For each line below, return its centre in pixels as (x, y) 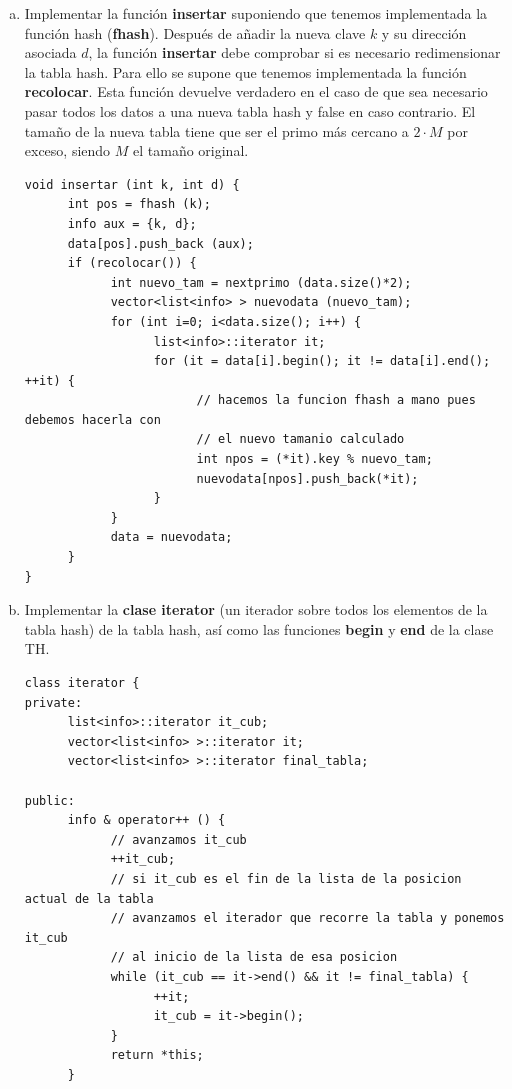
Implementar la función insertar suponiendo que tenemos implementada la (256, 13)
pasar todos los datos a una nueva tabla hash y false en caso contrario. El (250, 110)
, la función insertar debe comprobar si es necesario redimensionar (294, 52)
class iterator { (82, 683)
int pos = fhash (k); (139, 204)
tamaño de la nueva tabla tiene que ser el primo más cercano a (216, 130)
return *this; (157, 1055)
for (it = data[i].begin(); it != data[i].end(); (322, 361)
